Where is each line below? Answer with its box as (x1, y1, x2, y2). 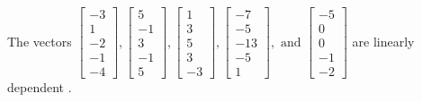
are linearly (352, 31, 415, 50)
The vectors (7, 31, 72, 50)
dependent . (7, 78, 72, 97)
